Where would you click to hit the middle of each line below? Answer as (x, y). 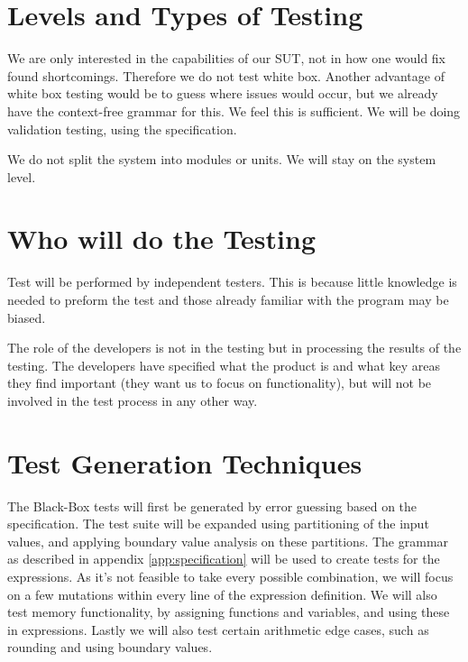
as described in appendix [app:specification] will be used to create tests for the (224, 559)
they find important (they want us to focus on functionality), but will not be (220, 383)
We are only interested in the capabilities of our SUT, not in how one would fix (227, 58)
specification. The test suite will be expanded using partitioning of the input (218, 524)
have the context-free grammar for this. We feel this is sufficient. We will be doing (234, 110)
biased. (27, 317)
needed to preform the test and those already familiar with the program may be (228, 299)
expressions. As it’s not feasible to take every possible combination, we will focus (230, 577)
